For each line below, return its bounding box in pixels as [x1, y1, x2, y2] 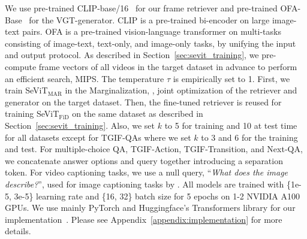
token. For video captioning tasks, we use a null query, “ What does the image [5, 166, 288, 179]
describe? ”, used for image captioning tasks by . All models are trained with [5, 177, 284, 190]
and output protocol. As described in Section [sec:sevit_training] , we [5, 49, 259, 61]
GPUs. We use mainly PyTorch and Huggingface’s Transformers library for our [5, 201, 296, 214]
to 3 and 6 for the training [201, 131, 298, 143]
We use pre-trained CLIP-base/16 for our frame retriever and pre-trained [5, 2, 278, 14]
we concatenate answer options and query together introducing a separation [5, 154, 283, 167]
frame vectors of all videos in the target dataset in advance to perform [38, 60, 297, 72]
